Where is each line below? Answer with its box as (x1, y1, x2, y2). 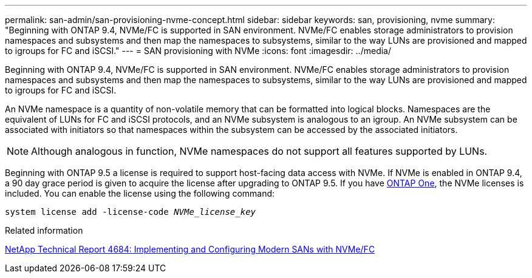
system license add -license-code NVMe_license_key (5, 207, 256, 217)
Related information (5, 225, 83, 236)
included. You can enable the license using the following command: (5, 188, 275, 198)
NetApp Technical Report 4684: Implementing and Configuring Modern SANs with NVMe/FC (5, 244, 375, 254)
